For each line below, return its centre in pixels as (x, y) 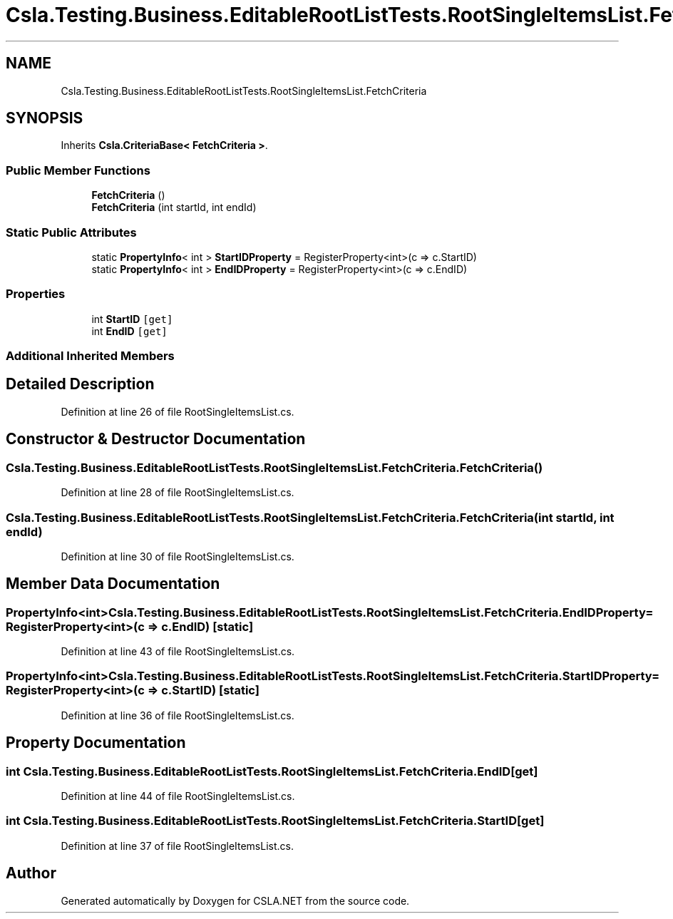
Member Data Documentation (113, 584)
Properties (36, 294)
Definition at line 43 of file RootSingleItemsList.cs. (178, 652)
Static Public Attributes (71, 232)
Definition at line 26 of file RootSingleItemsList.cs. (178, 411)
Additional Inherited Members (90, 356)
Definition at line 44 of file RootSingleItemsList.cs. (178, 796)
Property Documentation (96, 743)
